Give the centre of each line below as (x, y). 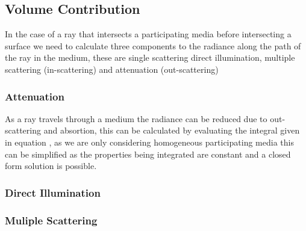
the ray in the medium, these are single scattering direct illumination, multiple (150, 57)
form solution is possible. (51, 166)
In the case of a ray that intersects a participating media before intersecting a (148, 34)
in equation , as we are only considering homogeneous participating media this (149, 142)
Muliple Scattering (51, 220)
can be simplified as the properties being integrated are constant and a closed (148, 154)
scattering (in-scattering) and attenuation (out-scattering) (112, 69)
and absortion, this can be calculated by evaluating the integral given (172, 130)
